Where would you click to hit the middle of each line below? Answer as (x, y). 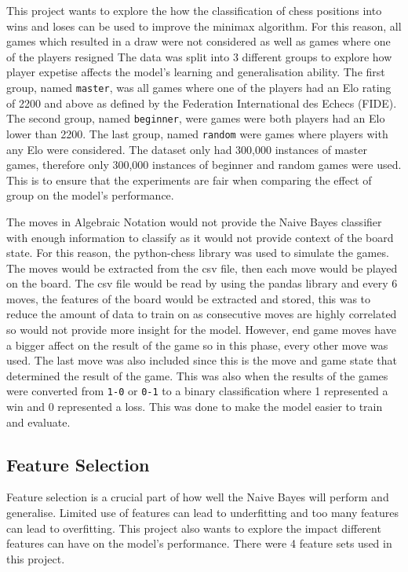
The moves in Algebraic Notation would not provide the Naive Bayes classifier (194, 221)
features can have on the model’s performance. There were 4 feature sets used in (199, 543)
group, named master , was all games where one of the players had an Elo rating (199, 87)
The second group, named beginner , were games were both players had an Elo (196, 118)
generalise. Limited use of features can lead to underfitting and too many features (202, 513)
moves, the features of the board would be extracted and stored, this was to (189, 298)
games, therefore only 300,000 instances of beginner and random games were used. (204, 165)
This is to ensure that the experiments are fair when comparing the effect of (189, 180)
